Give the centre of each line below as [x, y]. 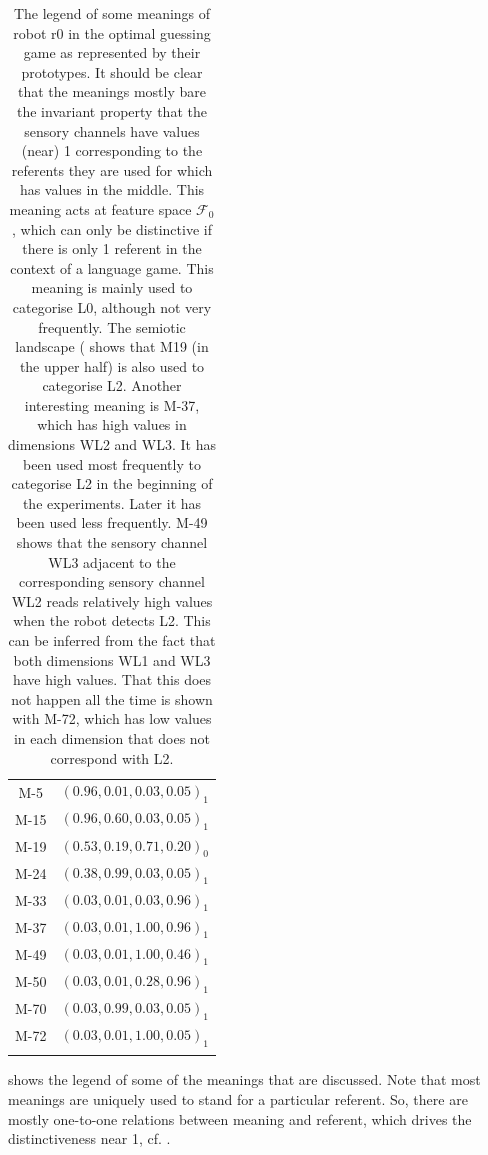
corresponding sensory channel [112, 581]
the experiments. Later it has [112, 502]
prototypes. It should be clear [112, 71]
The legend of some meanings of [112, 13]
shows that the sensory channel [112, 542]
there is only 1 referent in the [112, 248]
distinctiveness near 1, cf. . [89, 1138]
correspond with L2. [112, 757]
